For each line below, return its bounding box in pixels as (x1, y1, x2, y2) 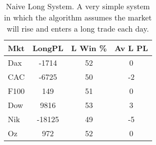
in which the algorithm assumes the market (4, 12, 152, 23)
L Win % (71, 42, 107, 54)
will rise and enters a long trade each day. (7, 23, 149, 34)
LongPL (32, 42, 64, 54)
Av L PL (115, 42, 148, 54)
